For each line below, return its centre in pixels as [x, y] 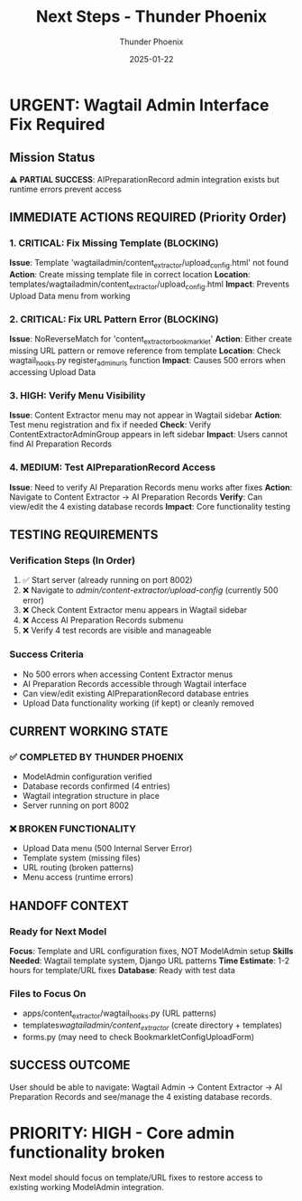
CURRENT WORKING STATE [89, 731]
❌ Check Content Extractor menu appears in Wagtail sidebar [135, 610]
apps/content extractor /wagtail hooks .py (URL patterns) [119, 1014]
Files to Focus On [48, 994]
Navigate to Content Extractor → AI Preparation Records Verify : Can [136, 497]
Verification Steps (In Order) [73, 560]
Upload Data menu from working [70, 296]
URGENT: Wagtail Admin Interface [139, 105]
